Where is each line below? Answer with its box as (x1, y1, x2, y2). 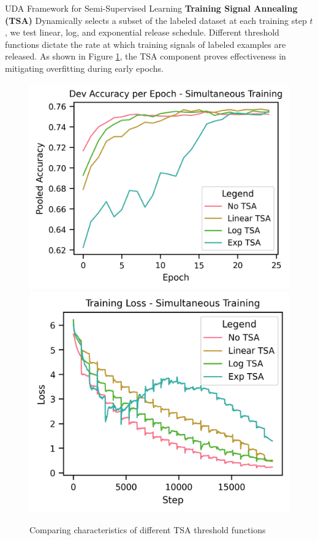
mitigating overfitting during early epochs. (5, 61, 164, 74)
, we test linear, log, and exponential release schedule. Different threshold (5, 26, 279, 39)
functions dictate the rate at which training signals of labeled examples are (5, 37, 286, 50)
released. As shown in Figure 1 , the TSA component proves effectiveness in (5, 50, 286, 63)
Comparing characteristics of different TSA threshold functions (29, 523, 266, 536)
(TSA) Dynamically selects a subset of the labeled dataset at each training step (5, 13, 307, 26)
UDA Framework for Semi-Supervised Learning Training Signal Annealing (5, 2, 298, 14)
